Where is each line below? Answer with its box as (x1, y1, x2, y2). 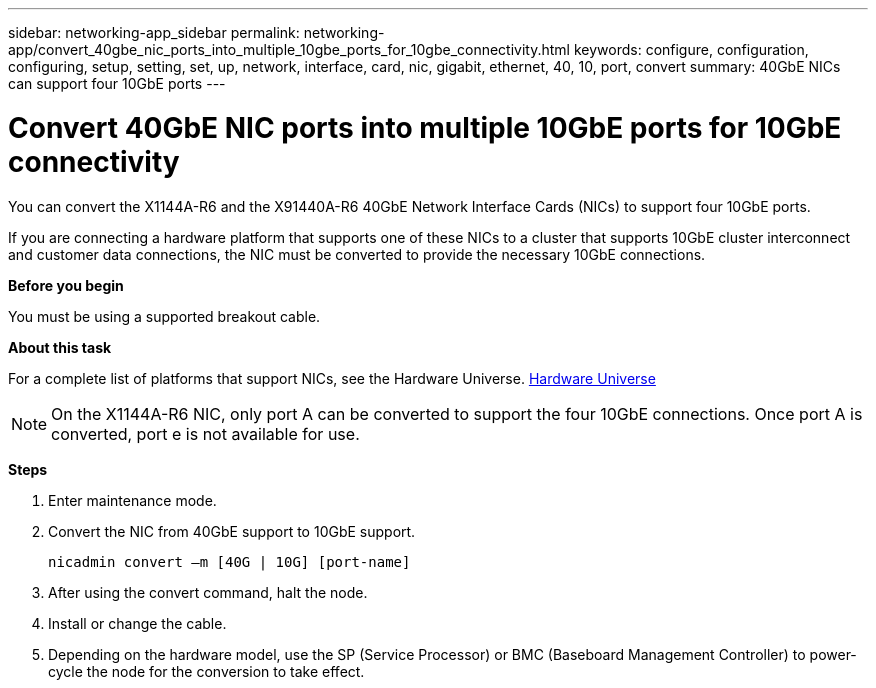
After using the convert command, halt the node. (48, 583, 368, 601)
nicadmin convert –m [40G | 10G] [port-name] (48, 553, 411, 570)
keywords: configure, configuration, (573, 41, 809, 58)
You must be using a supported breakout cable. (8, 307, 321, 325)
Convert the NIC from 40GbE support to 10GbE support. (48, 522, 416, 540)
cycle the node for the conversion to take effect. (48, 662, 365, 680)
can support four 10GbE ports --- (8, 75, 226, 92)
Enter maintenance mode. (48, 491, 217, 509)
